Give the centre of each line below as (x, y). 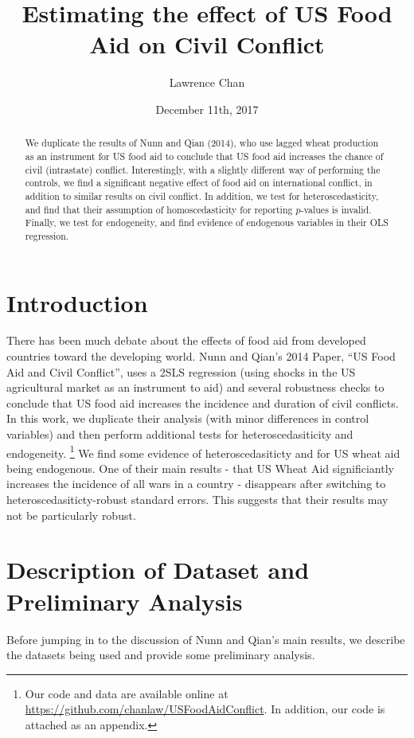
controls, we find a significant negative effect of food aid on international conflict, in (199, 183)
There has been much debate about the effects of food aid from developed (186, 340)
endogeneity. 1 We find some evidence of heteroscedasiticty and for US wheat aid (203, 451)
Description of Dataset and (158, 570)
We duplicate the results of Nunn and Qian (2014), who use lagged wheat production (202, 143)
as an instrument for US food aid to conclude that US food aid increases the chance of (204, 156)
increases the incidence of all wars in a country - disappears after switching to (196, 484)
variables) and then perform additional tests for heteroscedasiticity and (180, 434)
